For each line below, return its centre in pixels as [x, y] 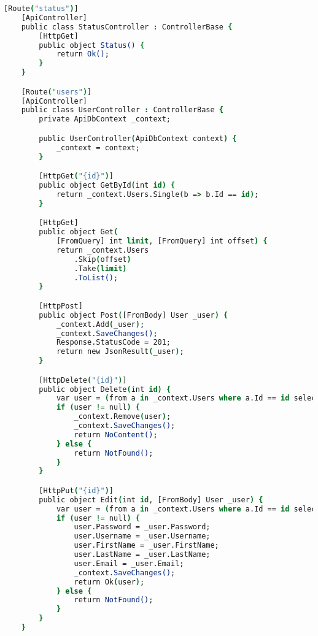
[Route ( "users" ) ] [56, 92]
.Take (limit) [100, 268]
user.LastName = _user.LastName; [142, 555]
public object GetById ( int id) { [107, 185]
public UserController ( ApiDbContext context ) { [138, 138]
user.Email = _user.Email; [129, 563]
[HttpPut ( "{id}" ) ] [76, 490]
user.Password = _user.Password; [142, 527]
